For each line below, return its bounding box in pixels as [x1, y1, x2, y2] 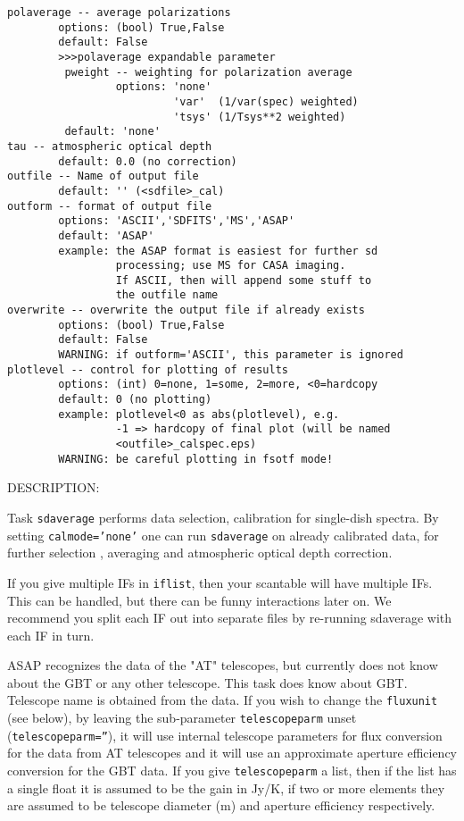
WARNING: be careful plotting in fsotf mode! [58, 452, 334, 465]
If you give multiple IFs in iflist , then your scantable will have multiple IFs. [7, 573, 433, 591]
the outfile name [115, 289, 219, 302]
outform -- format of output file [7, 199, 212, 213]
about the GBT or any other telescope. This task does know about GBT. [7, 673, 408, 691]
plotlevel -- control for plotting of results [7, 363, 288, 376]
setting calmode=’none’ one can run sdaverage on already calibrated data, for [7, 525, 439, 544]
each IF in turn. [7, 625, 95, 644]
